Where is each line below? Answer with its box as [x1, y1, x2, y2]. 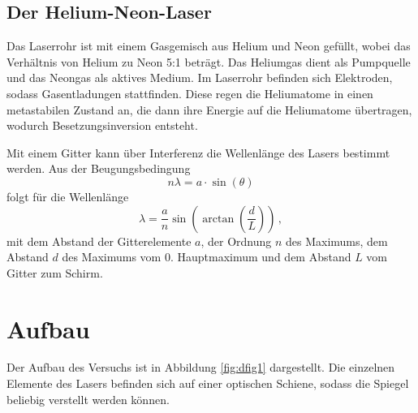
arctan [202, 213, 235, 225]
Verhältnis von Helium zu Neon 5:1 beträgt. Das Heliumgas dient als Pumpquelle [6, 53, 411, 70]
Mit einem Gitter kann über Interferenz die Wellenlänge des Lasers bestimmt [6, 144, 390, 161]
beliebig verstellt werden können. [6, 390, 170, 407]
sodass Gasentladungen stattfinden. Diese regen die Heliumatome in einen [6, 84, 373, 101]
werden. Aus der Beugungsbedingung [6, 160, 191, 177]
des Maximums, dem [285, 232, 388, 249]
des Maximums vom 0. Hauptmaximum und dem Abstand [62, 248, 351, 265]
